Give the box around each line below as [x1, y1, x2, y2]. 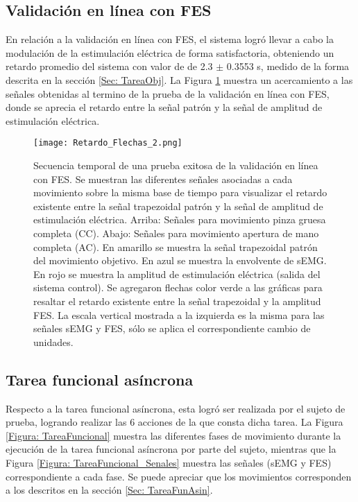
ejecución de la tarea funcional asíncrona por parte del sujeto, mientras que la [6, 442, 336, 456]
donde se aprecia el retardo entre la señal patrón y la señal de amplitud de [6, 100, 323, 114]
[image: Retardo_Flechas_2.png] [33, 138, 182, 148]
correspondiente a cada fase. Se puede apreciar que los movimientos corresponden [6, 469, 352, 483]
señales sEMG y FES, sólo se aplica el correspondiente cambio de [33, 321, 311, 336]
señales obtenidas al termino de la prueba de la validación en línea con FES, [6, 86, 330, 101]
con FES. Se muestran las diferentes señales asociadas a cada [33, 171, 293, 186]
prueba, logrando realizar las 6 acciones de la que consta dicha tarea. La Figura [6, 415, 343, 429]
